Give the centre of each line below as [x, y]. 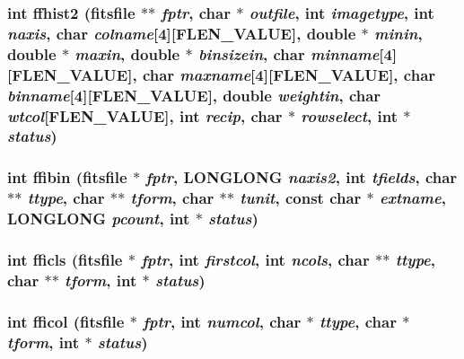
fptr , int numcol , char [222, 321]
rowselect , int [350, 115]
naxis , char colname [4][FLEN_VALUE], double [182, 33]
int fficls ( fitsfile [65, 259]
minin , [398, 33]
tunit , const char [301, 198]
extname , [413, 198]
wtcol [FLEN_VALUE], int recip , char [145, 115]
